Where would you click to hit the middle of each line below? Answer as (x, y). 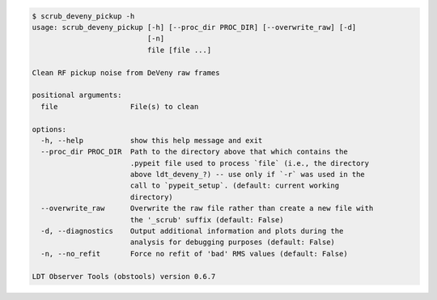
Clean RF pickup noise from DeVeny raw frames (126, 72)
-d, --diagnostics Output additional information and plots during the (192, 231)
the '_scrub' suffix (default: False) (207, 220)
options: (49, 129)
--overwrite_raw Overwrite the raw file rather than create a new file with (207, 209)
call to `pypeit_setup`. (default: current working (235, 186)
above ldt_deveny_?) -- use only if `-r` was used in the (248, 175)
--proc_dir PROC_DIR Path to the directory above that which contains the (194, 152)
